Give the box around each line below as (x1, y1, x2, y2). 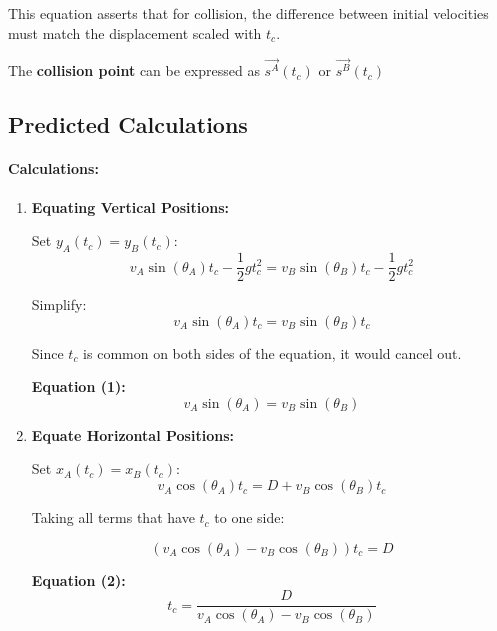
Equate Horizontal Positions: (31, 424, 234, 445)
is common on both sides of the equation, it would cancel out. (83, 342, 462, 363)
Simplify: (31, 294, 87, 315)
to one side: (214, 507, 285, 528)
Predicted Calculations (8, 109, 248, 140)
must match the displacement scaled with (8, 22, 262, 43)
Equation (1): (31, 376, 126, 397)
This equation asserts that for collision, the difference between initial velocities (8, 3, 489, 23)
